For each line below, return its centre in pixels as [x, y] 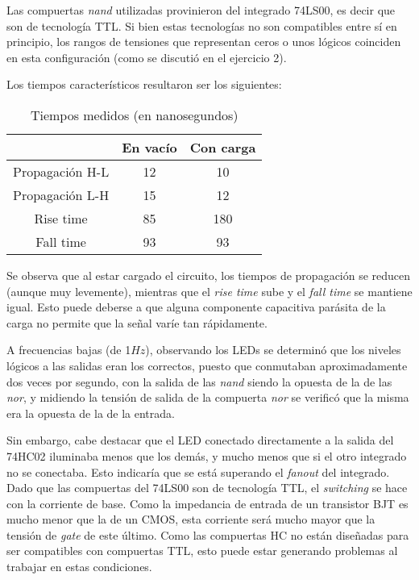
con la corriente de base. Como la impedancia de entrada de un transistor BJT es [207, 503]
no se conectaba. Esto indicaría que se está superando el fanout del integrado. [198, 472]
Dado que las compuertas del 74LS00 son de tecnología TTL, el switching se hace [207, 488]
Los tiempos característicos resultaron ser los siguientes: [144, 84]
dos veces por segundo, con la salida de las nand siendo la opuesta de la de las [199, 381]
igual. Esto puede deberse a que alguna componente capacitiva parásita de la [196, 307]
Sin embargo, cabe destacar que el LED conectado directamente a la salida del [200, 440]
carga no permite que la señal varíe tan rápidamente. [137, 322]
